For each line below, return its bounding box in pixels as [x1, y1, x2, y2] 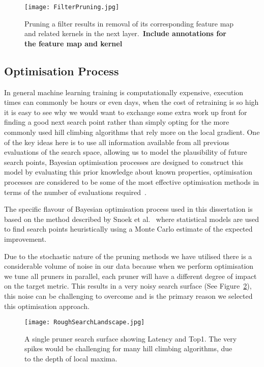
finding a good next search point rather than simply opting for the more [4, 117, 229, 127]
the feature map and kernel [24, 38, 123, 48]
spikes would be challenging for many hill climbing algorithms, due [24, 343, 232, 354]
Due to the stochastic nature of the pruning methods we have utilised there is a [4, 250, 252, 261]
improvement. [4, 233, 47, 244]
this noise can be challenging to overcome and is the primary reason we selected [4, 290, 253, 301]
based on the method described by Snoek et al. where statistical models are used [4, 213, 259, 224]
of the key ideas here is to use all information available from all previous [4, 136, 229, 147]
